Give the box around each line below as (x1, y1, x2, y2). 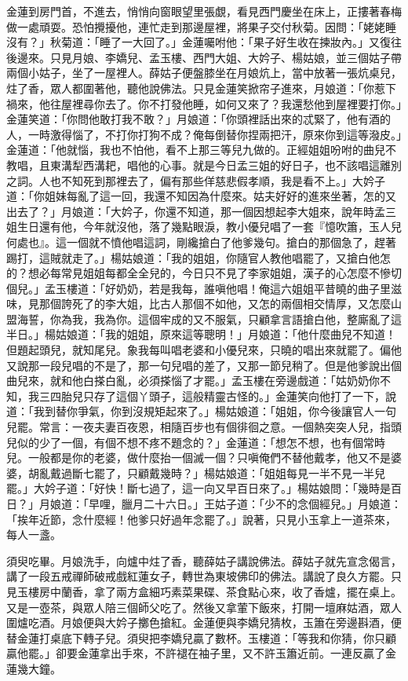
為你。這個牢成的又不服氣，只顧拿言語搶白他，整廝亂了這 (104, 310, 402, 327)
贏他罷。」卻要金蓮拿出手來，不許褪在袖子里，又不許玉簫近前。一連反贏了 (6, 645, 385, 661)
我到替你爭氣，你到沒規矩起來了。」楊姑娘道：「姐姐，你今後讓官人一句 (33, 403, 396, 419)
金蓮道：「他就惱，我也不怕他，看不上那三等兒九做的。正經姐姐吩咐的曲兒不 (6, 141, 396, 158)
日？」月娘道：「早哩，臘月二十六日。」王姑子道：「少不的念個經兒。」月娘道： (6, 496, 402, 511)
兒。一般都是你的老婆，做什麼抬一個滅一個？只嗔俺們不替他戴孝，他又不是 (6, 449, 391, 466)
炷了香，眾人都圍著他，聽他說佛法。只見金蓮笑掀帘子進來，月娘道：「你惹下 (6, 79, 396, 96)
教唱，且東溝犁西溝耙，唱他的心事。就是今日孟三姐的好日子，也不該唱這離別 (6, 156, 402, 173)
